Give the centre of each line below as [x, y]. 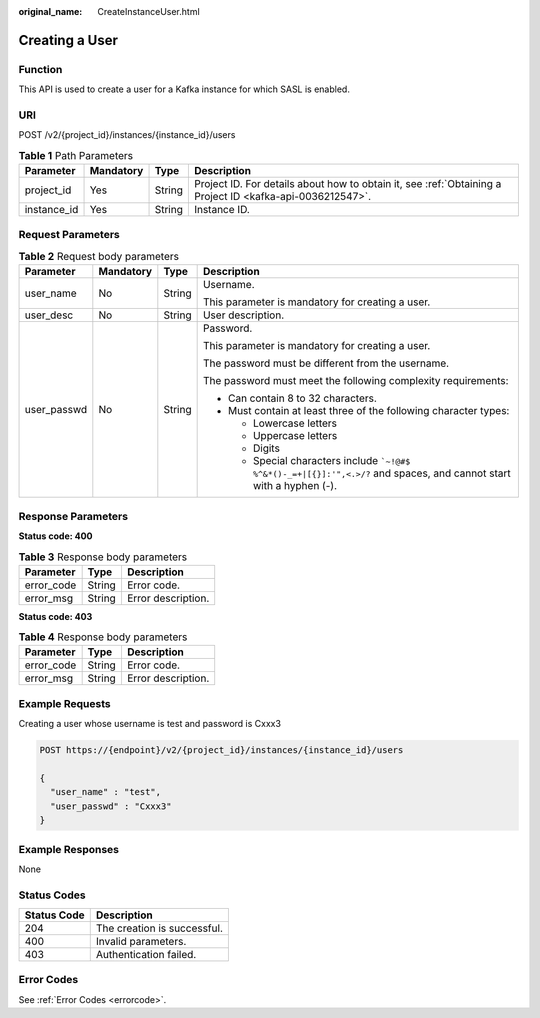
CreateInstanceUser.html [148, 11]
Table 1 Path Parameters [76, 155]
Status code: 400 [55, 536]
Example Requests [64, 703]
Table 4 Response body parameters [103, 637]
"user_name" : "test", [106, 792]
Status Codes [52, 895]
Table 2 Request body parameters [99, 256]
